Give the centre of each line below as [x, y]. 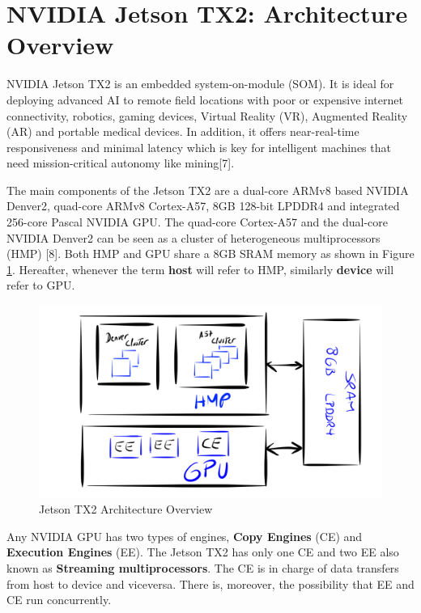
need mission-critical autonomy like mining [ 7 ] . [121, 163]
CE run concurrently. [59, 600]
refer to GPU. [41, 285]
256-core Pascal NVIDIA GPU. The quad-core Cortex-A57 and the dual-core [198, 222]
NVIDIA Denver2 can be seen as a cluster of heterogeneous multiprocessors [193, 237]
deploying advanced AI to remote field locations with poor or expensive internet [205, 99]
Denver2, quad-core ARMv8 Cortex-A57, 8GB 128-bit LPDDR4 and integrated [203, 206]
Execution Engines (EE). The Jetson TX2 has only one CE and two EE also [203, 552]
